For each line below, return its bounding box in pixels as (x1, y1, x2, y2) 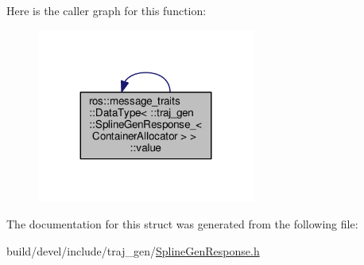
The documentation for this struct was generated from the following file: (6, 216, 358, 232)
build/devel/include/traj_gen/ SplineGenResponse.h (6, 243, 260, 259)
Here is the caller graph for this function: (6, 2, 207, 18)
